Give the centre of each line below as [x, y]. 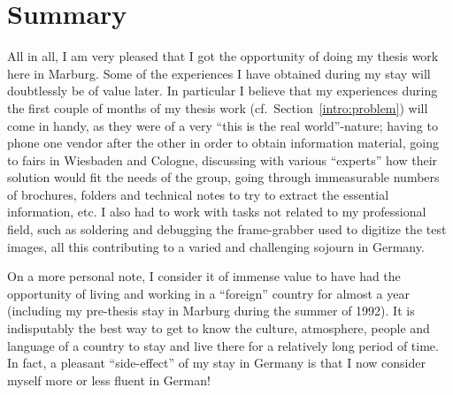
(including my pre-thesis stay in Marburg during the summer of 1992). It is [211, 311]
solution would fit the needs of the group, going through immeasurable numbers [223, 177]
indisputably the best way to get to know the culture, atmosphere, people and [219, 328]
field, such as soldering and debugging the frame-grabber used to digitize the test [227, 229]
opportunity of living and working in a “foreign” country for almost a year [208, 293]
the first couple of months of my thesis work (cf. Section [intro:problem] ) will [218, 107]
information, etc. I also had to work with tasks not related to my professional [217, 212]
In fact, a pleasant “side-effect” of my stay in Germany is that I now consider [216, 363]
